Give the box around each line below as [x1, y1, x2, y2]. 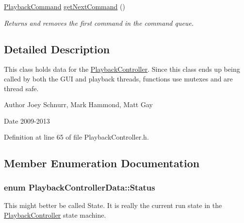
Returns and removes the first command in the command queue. [4, 17, 194, 28]
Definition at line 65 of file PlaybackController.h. [4, 132, 149, 142]
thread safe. [4, 83, 39, 93]
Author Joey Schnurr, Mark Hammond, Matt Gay [4, 99, 153, 110]
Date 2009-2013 [4, 115, 50, 126]
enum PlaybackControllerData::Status [4, 181, 155, 193]
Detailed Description [4, 41, 110, 56]
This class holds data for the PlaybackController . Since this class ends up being [4, 64, 240, 74]
